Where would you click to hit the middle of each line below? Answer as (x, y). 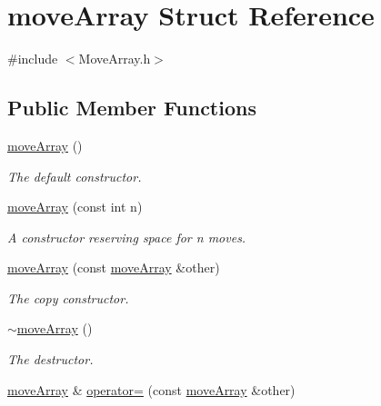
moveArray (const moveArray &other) (114, 267)
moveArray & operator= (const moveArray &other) (151, 389)
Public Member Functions (132, 108)
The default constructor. (75, 176)
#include (33, 59)
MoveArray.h (115, 59)
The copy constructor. (68, 297)
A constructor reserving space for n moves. (127, 237)
